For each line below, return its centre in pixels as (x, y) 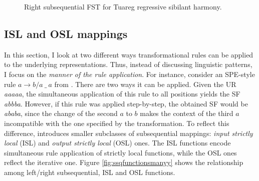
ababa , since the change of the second (61, 113)
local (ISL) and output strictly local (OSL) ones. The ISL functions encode (117, 143)
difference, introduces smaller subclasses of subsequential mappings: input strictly (128, 133)
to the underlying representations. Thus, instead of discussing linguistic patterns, (128, 64)
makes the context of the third (187, 113)
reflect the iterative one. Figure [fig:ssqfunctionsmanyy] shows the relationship (124, 162)
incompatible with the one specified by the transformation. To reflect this (117, 123)
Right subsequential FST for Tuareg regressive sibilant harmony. (123, 6)
